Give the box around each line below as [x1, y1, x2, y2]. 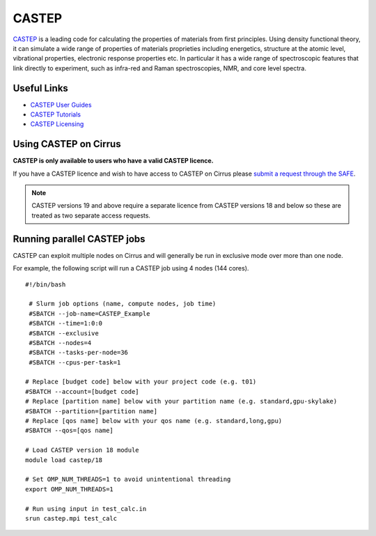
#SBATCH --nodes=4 [29, 339, 92, 346]
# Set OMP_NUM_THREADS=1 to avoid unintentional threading [25, 475, 231, 484]
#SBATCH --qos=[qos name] [25, 427, 114, 435]
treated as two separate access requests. [31, 211, 151, 220]
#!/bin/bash [25, 280, 66, 289]
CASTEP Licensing [30, 120, 84, 128]
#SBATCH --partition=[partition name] [25, 407, 158, 415]
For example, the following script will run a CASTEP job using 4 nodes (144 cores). [13, 264, 249, 273]
